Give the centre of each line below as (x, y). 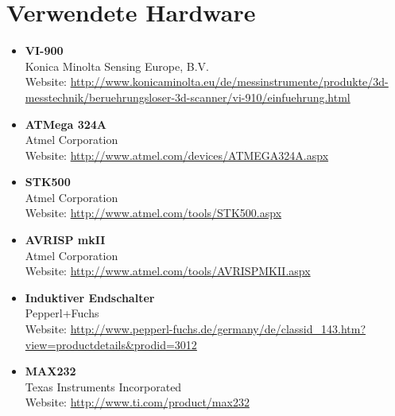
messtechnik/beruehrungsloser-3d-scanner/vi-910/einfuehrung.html (188, 97)
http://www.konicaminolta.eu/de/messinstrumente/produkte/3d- (229, 82)
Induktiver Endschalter (90, 297)
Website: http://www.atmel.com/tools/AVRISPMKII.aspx (168, 271)
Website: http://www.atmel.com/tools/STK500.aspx (153, 213)
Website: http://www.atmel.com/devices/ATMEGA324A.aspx (177, 155)
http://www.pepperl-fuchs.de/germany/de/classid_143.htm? (218, 329)
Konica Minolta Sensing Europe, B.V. (117, 66)
